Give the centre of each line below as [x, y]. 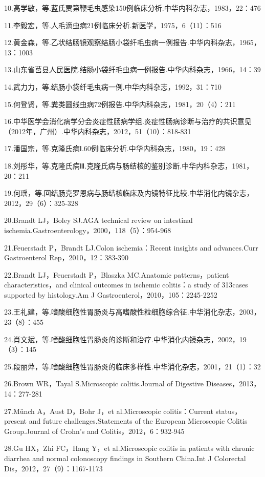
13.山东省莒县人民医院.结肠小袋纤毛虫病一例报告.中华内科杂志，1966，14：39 [132, 69]
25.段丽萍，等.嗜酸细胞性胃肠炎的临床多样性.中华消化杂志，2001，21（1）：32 [132, 366]
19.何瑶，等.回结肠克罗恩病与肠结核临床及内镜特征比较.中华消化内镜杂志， [129, 193]
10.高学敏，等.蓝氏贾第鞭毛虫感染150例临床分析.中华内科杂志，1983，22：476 [132, 8]
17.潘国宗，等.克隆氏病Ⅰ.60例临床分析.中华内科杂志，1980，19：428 [115, 148]
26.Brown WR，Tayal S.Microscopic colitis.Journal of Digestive [104, 383]
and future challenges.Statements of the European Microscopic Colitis [138, 421]
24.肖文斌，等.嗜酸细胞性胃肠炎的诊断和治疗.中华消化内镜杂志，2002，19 [125, 339]
